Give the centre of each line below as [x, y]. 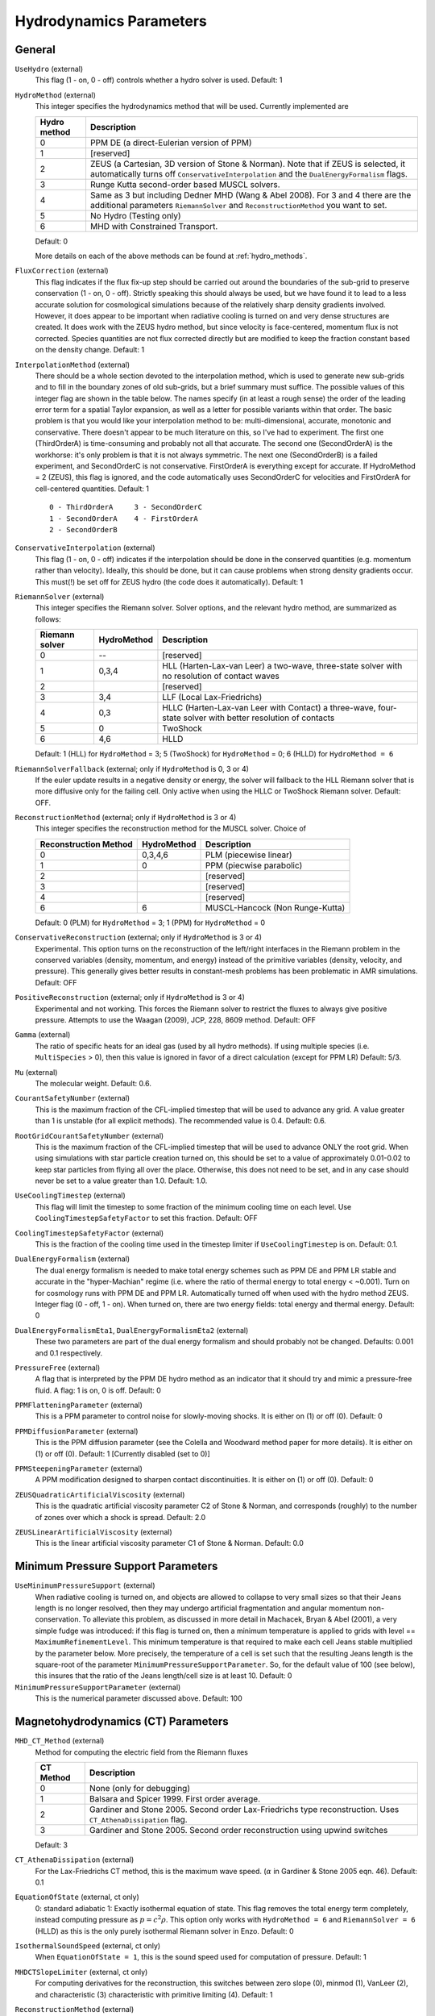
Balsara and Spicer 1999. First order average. [175, 1798]
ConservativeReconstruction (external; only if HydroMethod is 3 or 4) [138, 937]
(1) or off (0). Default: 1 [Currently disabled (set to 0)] [123, 1454]
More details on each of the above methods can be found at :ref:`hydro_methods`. [171, 256]
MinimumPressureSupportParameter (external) [98, 1687]
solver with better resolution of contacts [259, 718]
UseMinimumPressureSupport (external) [85, 1585]
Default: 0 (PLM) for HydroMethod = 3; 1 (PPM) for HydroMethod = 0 [150, 923]
